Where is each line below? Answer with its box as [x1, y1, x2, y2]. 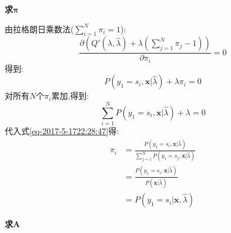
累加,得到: [51, 89, 89, 102]
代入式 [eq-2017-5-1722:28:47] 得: [5, 125, 119, 137]
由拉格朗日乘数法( [5, 22, 74, 35]
